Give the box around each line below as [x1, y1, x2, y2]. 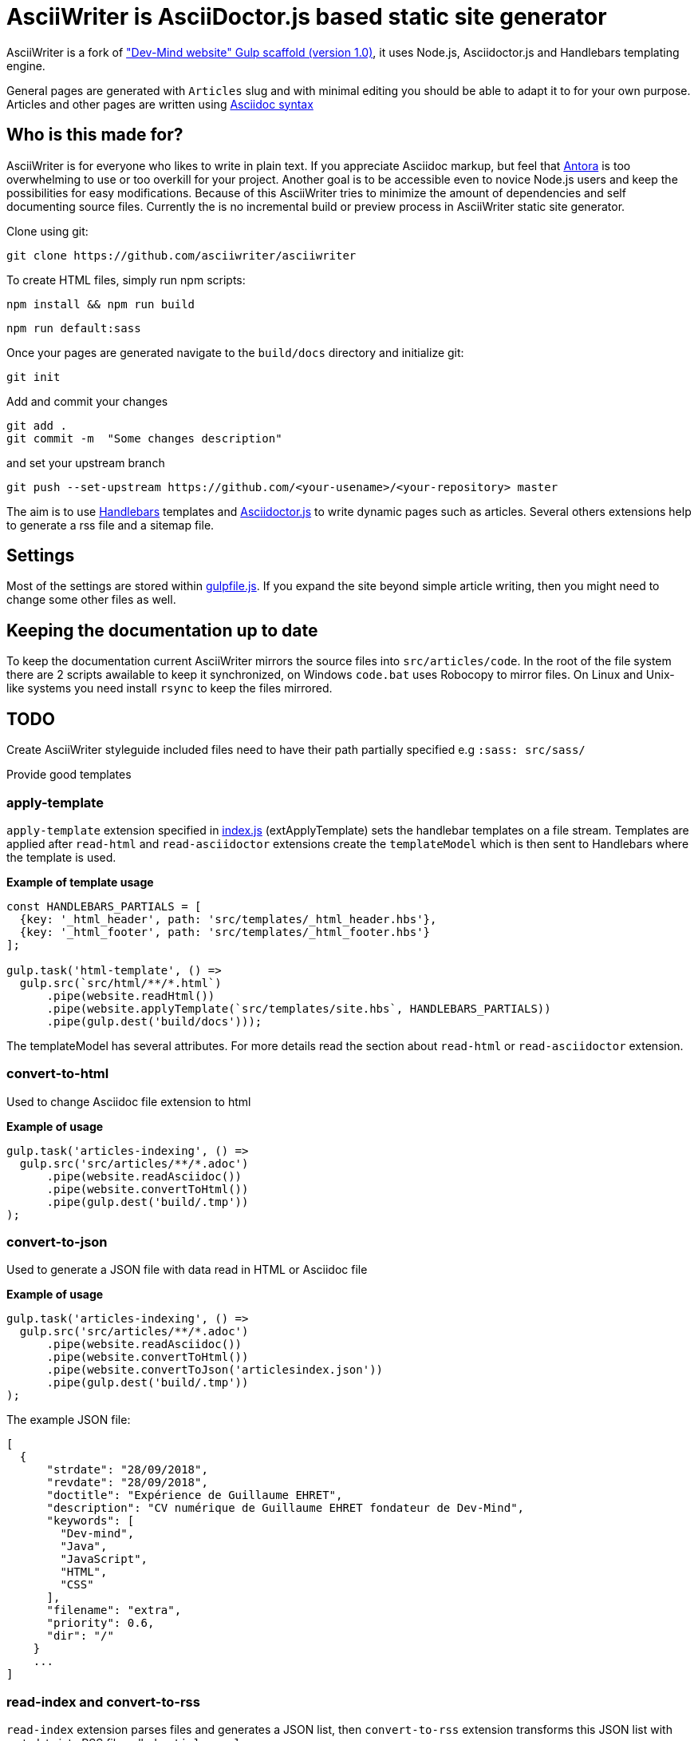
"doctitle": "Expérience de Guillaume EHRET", [46, 1489, 343, 1502]
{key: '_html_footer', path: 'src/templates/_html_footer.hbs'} [19, 925, 431, 938]
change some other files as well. [6, 593, 176, 607]
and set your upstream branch [6, 455, 165, 470]
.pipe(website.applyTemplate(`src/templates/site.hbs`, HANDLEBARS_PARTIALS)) [46, 1001, 551, 1015]
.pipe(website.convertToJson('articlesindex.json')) [46, 1363, 384, 1377]
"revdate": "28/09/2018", [46, 1476, 208, 1489]
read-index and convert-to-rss [6, 1693, 200, 1710]
